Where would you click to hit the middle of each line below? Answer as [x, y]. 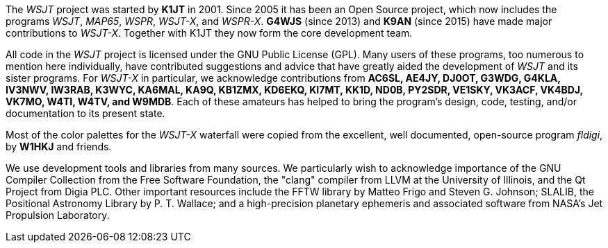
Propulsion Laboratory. [58, 215]
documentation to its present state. [85, 113]
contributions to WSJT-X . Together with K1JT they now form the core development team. [209, 33]
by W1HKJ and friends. [59, 147]
